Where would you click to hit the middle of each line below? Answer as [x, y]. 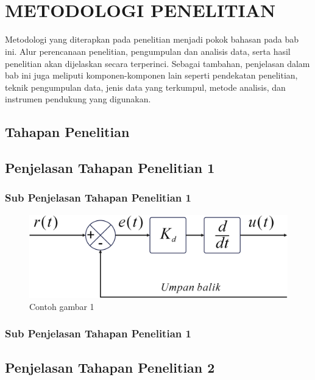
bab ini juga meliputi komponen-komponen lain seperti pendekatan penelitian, [151, 75]
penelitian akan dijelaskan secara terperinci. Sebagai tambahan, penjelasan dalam [157, 63]
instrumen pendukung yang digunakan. [78, 99]
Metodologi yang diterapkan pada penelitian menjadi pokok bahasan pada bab [152, 39]
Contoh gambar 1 [62, 306]
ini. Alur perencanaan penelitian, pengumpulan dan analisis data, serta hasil [148, 51]
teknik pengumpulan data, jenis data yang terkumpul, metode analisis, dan [145, 87]
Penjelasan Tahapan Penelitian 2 [110, 367]
